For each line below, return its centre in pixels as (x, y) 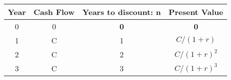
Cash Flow (54, 12)
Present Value (196, 12)
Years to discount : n (122, 12)
